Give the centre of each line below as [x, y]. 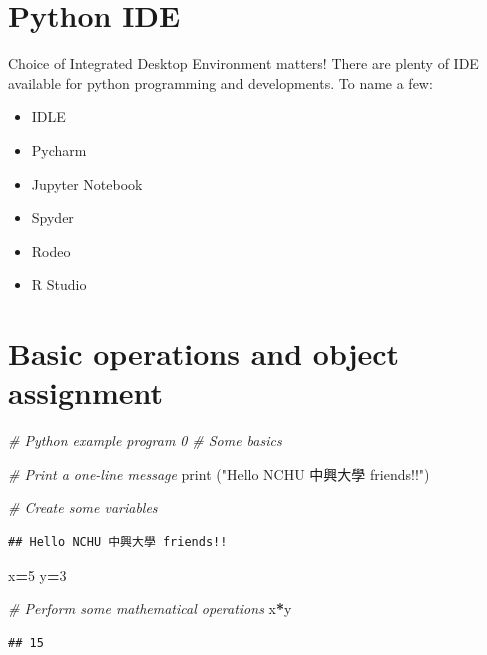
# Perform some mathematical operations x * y [150, 608]
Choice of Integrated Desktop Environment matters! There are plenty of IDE [243, 63]
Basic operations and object [204, 353]
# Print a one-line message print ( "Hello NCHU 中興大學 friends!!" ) [219, 473]
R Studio [59, 284]
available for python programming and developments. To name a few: [220, 82]
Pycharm [59, 149]
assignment [86, 392]
